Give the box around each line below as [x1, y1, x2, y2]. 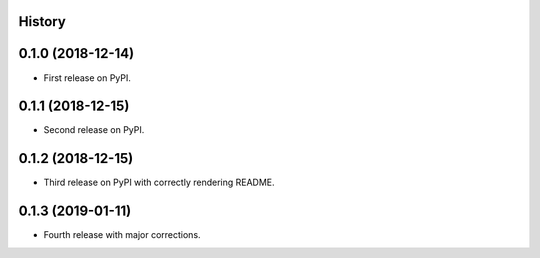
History [18, 13, 67, 30]
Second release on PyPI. [43, 124, 145, 136]
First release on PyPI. [43, 71, 132, 84]
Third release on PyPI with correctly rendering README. [43, 176, 275, 189]
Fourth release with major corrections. [43, 229, 201, 241]
